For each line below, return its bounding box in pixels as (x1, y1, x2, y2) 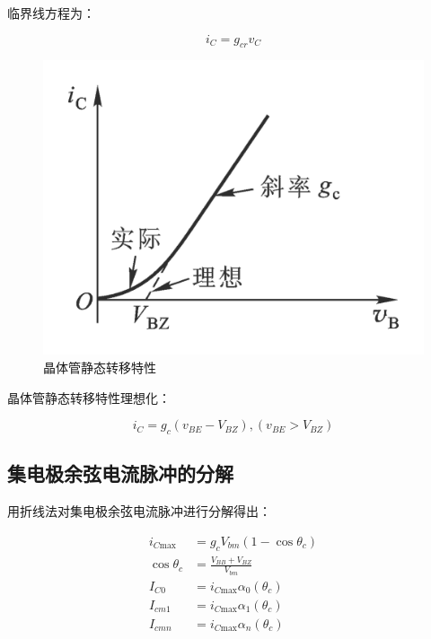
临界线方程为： (7, 4, 95, 22)
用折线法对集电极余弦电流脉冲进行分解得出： (7, 502, 271, 521)
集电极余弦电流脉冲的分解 (7, 460, 233, 487)
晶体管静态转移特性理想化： (7, 388, 171, 407)
